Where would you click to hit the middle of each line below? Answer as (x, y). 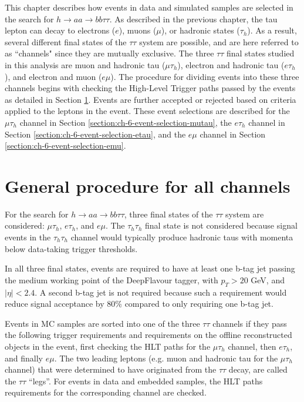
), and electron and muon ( (53, 76)
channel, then (252, 346)
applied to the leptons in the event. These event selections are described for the (147, 111)
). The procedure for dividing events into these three (205, 76)
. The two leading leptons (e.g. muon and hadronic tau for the (166, 358)
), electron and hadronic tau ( (231, 64)
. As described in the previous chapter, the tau (193, 19)
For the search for (37, 214)
